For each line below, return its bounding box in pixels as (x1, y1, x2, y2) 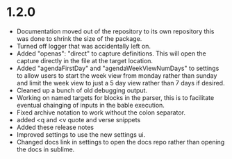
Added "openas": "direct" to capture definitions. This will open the (16, 49, 206, 58)
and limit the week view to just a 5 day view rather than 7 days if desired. (16, 78, 225, 87)
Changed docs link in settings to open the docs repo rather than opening (16, 137, 225, 146)
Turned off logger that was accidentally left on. (16, 42, 151, 50)
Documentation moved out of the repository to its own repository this (16, 27, 215, 35)
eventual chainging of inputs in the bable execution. (16, 101, 165, 109)
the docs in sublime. (16, 145, 75, 153)
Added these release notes (16, 123, 94, 131)
